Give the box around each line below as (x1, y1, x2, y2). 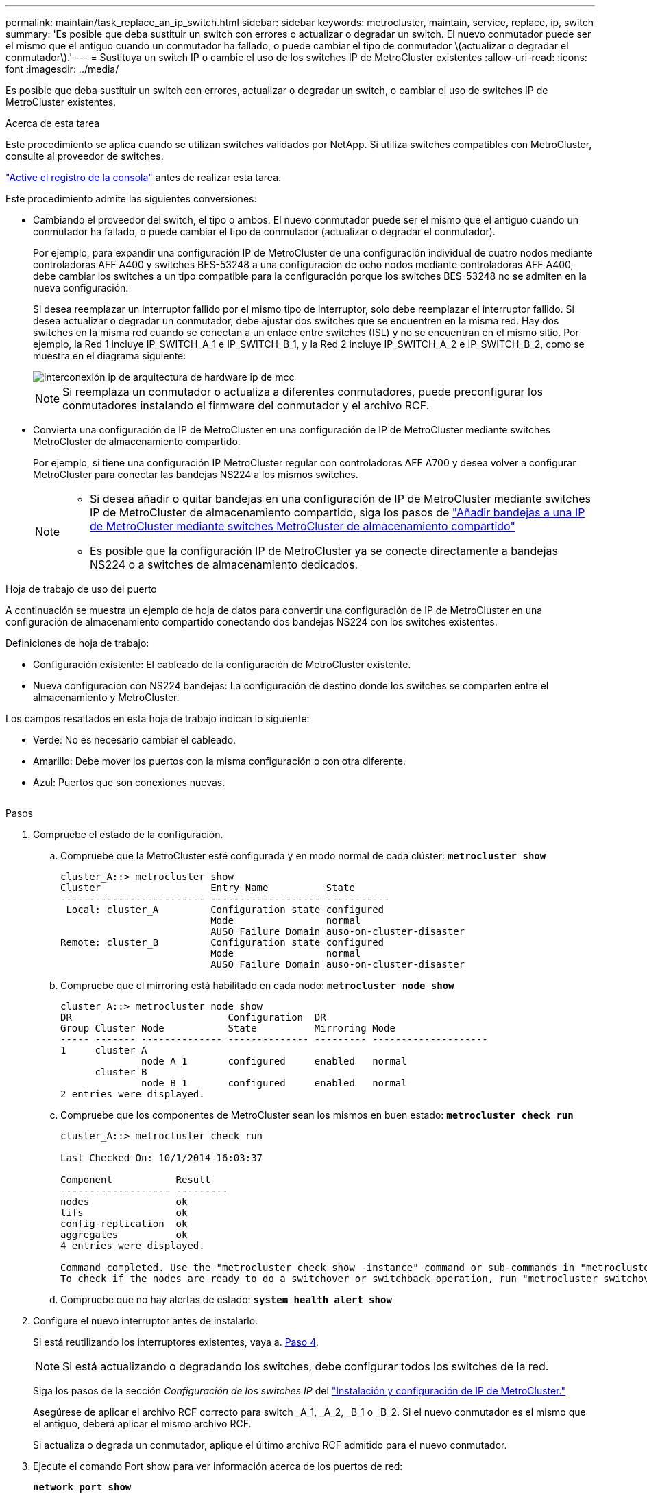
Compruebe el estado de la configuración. (33, 829, 223, 840)
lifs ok (60, 1207, 188, 1218)
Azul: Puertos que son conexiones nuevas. (33, 776, 225, 788)
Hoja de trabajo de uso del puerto (5, 583, 157, 595)
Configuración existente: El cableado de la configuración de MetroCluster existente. (33, 658, 411, 670)
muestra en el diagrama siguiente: (33, 350, 186, 361)
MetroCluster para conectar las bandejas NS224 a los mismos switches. (33, 468, 358, 480)
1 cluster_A (60, 1045, 147, 1056)
